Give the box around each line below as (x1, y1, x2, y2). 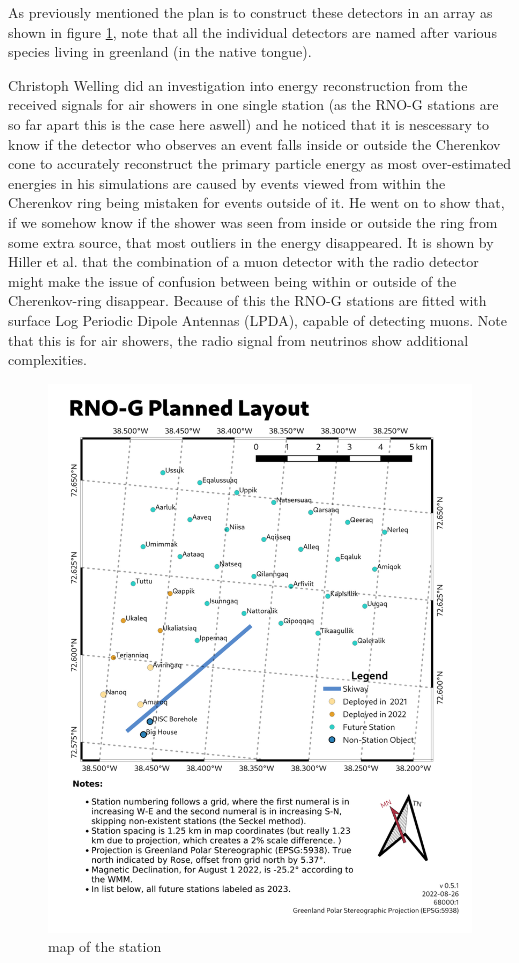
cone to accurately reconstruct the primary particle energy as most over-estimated (8, 153, 512, 174)
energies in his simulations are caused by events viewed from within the (8, 172, 446, 193)
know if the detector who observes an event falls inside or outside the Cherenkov (8, 133, 501, 154)
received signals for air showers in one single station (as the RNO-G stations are (8, 94, 499, 115)
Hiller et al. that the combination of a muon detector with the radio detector (8, 251, 479, 272)
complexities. (8, 349, 88, 370)
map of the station (48, 936, 162, 957)
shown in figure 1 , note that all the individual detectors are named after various (8, 21, 497, 42)
